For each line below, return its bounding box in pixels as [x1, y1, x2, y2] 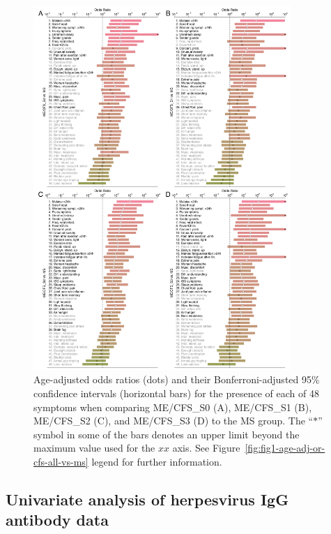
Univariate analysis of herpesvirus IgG [6, 488, 289, 510]
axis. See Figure [172, 440, 240, 455]
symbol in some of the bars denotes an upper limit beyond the [33, 427, 300, 441]
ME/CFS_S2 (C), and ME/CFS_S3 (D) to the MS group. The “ [33, 413, 314, 428]
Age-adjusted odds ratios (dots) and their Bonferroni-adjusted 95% [33, 372, 320, 387]
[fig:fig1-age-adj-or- [245, 440, 325, 455]
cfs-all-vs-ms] [33, 454, 88, 468]
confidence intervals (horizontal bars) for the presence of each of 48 [33, 385, 319, 400]
